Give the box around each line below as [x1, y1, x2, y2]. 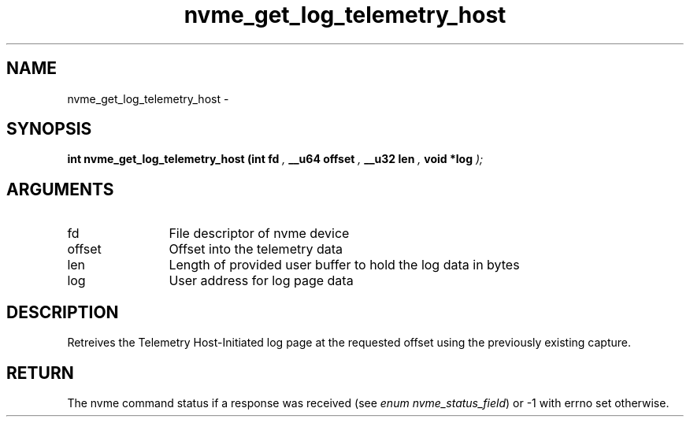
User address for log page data [169, 273, 354, 289]
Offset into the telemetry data [169, 241, 343, 258]
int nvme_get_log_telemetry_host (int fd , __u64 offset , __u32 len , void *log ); [67, 152, 484, 166]
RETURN [6, 362, 74, 383]
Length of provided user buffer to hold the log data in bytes [169, 257, 520, 273]
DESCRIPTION [6, 302, 119, 322]
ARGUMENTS [6, 179, 114, 199]
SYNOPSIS [6, 119, 92, 139]
